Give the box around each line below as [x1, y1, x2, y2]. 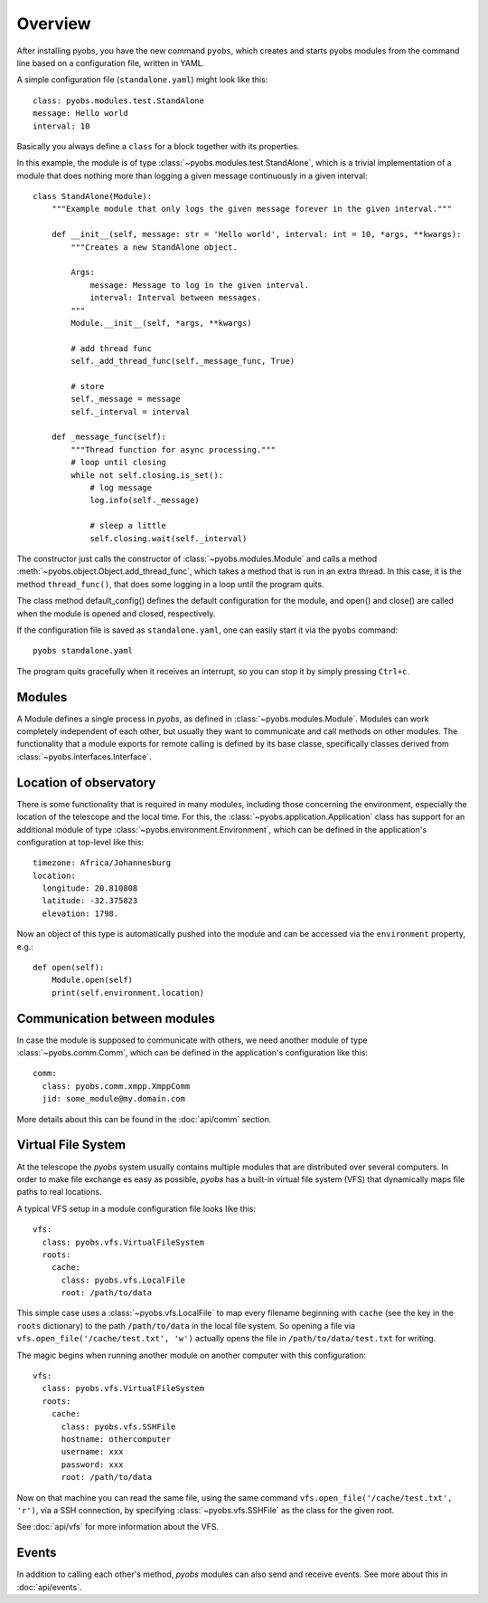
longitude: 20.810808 [42, 883, 138, 893]
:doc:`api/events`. [16, 1581, 82, 1592]
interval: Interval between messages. [89, 292, 262, 303]
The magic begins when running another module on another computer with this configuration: [16, 1350, 366, 1360]
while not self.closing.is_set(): [70, 470, 224, 480]
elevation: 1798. [42, 908, 119, 919]
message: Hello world [33, 109, 128, 119]
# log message [89, 482, 153, 493]
